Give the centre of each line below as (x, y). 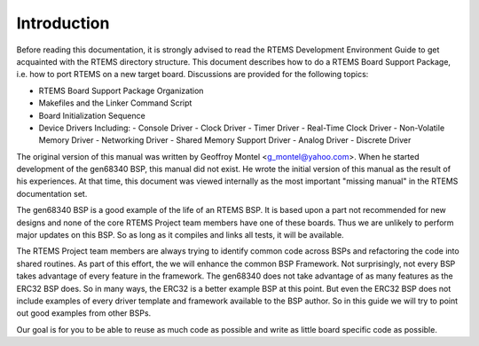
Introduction (63, 23)
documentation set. (52, 193)
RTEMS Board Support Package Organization (121, 90)
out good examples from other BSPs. (84, 313)
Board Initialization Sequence (92, 115)
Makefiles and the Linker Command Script (115, 103)
